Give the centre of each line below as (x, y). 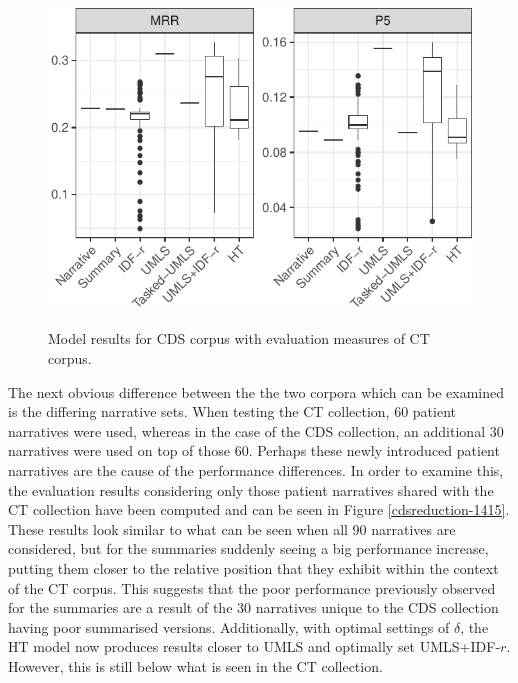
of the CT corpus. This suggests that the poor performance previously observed (252, 587)
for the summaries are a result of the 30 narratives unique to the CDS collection (253, 607)
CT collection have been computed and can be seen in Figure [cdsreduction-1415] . (259, 509)
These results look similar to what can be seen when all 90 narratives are (232, 528)
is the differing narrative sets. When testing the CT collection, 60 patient (232, 411)
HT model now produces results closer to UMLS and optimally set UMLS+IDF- (254, 646)
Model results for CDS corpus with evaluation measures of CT (239, 338)
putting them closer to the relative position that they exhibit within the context (253, 567)
